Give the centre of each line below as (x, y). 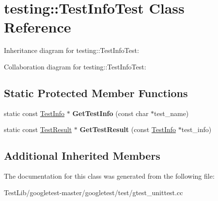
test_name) (171, 113)
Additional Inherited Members (82, 156)
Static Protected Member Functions (96, 92)
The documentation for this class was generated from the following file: (109, 176)
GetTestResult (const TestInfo (128, 129)
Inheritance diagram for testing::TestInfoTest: (71, 50)
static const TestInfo (34, 113)
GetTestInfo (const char (110, 113)
